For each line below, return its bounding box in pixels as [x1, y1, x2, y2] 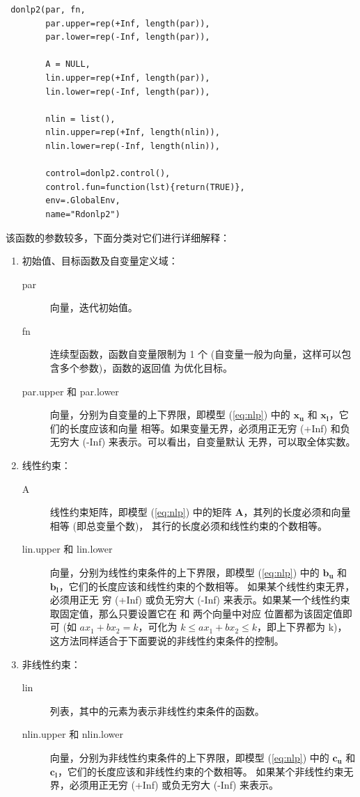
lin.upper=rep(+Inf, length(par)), [45, 72, 210, 83]
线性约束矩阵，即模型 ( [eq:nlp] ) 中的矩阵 [49, 505, 232, 519]
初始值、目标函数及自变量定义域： [22, 253, 178, 268]
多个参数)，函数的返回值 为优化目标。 [59, 361, 233, 375]
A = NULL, [45, 59, 91, 70]
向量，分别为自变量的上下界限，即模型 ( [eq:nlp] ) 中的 [49, 407, 290, 422]
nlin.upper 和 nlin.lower [22, 727, 123, 741]
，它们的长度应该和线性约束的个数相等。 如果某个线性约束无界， [58, 578, 355, 593]
